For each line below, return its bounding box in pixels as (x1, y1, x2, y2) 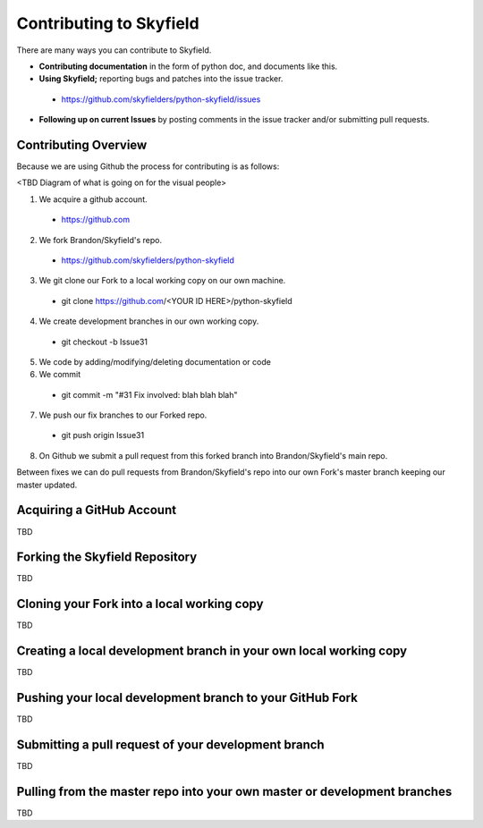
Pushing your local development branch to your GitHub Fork (16, 690, 358, 705)
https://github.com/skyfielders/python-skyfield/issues (61, 94, 261, 105)
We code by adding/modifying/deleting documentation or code (38, 356, 272, 367)
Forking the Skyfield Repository (16, 550, 198, 565)
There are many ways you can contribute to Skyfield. (16, 45, 212, 55)
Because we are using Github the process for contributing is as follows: (16, 161, 280, 172)
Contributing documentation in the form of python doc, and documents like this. (38, 61, 338, 72)
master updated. (16, 479, 78, 490)
